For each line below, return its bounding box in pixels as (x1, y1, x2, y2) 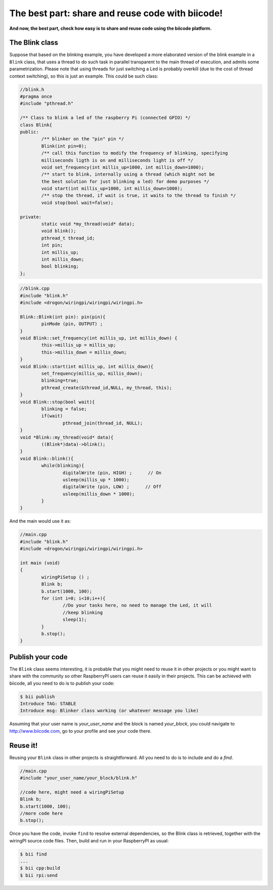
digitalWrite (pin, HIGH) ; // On (62, 470, 162, 476)
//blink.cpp (20, 286, 50, 291)
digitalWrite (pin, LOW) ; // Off (62, 484, 162, 490)
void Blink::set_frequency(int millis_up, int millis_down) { (20, 335, 177, 341)
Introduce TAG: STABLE (20, 701, 76, 706)
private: (20, 214, 42, 220)
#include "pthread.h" (20, 101, 74, 106)
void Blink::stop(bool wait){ (20, 399, 95, 405)
